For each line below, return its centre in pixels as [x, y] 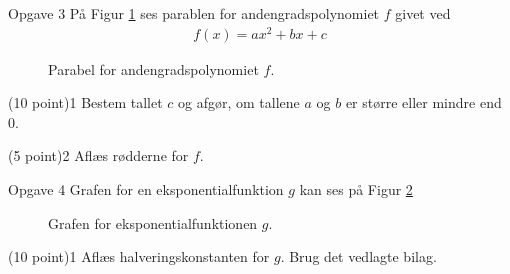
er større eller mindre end [423, 102]
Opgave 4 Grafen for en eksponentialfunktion [146, 189]
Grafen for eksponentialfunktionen [153, 222]
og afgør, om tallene [239, 102]
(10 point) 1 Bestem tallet [85, 102]
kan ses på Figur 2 [356, 189]
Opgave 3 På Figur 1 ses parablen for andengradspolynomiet [194, 13]
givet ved [423, 13]
